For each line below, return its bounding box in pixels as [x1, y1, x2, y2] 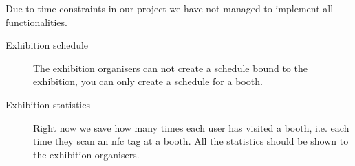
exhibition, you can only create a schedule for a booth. [33, 74, 263, 88]
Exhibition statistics [6, 97, 90, 111]
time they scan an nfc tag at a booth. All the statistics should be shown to [33, 134, 349, 148]
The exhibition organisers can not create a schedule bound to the [33, 60, 308, 75]
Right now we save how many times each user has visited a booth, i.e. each [33, 120, 349, 134]
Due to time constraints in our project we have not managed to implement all [6, 1, 334, 15]
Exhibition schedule [6, 38, 89, 52]
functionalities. [6, 14, 67, 29]
